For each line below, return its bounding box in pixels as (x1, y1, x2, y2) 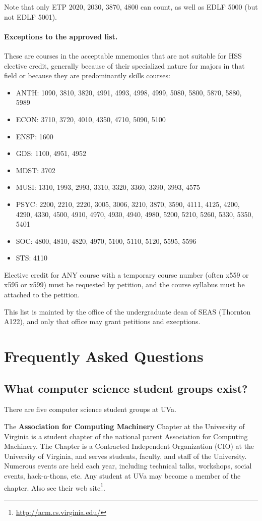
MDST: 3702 (16, 165, 55, 175)
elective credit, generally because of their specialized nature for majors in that (4, 60, 245, 71)
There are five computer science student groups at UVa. (4, 404, 176, 414)
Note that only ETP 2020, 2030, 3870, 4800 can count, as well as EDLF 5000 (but (4, 2, 258, 12)
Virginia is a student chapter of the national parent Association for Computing (4, 431, 248, 441)
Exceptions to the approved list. (4, 31, 118, 41)
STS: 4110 (16, 252, 48, 263)
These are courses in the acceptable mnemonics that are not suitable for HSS (4, 50, 242, 61)
